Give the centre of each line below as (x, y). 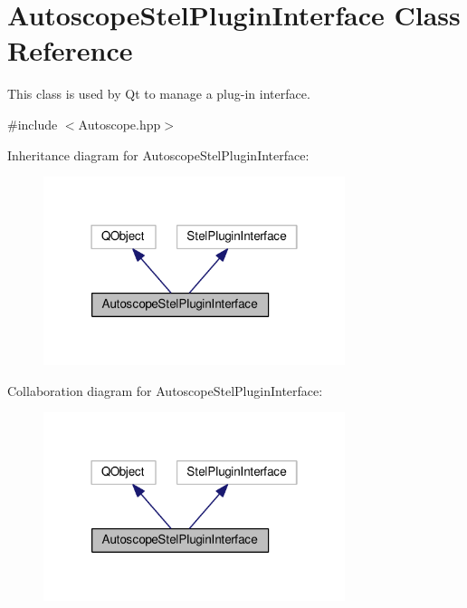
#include (33, 124)
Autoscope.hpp (119, 124)
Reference (70, 50)
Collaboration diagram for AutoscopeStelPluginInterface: (165, 390)
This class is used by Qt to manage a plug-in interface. (159, 94)
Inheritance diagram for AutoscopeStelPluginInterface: (158, 154)
